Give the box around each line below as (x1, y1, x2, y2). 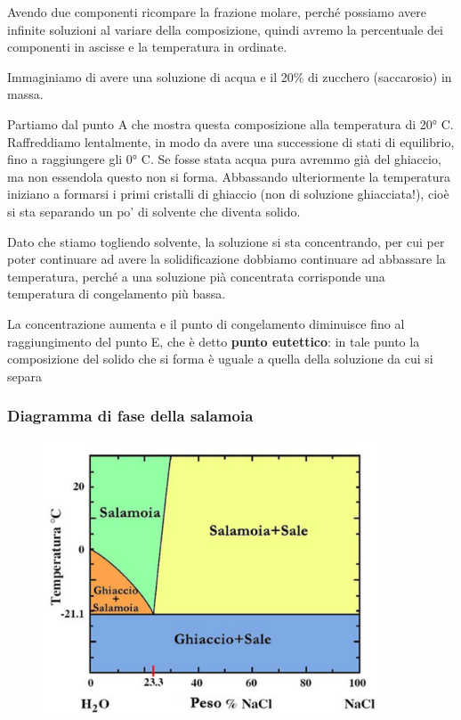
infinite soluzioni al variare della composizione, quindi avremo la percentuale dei (7, 20, 443, 38)
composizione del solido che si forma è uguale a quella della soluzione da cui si (7, 349, 433, 368)
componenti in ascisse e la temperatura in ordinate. (7, 37, 287, 56)
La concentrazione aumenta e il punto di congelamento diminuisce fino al (7, 314, 405, 332)
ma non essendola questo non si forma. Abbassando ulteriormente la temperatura (7, 167, 451, 185)
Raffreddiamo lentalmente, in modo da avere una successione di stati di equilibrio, (7, 132, 455, 151)
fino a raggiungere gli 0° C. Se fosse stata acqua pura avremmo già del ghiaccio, (7, 150, 441, 168)
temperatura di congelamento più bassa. (7, 284, 226, 303)
